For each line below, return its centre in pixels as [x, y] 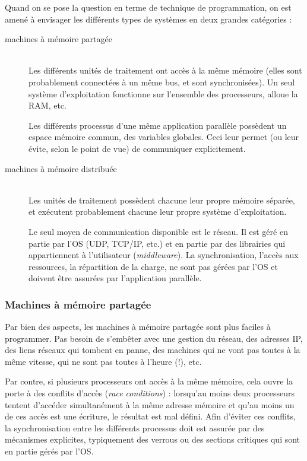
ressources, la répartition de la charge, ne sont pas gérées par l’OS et [153, 266]
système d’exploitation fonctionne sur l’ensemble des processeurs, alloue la [163, 93]
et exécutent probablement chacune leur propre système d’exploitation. [158, 212]
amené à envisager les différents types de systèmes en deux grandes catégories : [148, 19]
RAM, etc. [48, 105]
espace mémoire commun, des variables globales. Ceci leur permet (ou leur [164, 137]
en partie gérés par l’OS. [49, 451]
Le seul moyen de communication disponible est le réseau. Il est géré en [158, 231]
